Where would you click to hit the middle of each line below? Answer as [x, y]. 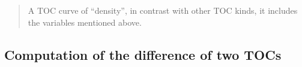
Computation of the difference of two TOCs [143, 54]
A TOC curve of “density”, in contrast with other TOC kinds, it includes [163, 10]
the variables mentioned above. [85, 22]
